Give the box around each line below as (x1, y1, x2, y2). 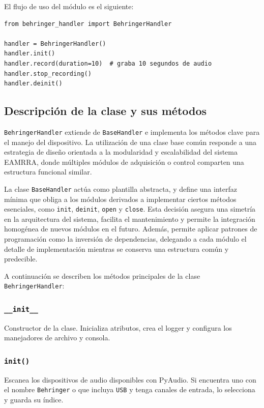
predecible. (4, 253, 38, 264)
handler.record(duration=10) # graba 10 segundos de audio (4, 60, 212, 67)
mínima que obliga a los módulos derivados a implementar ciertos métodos (4, 193, 237, 204)
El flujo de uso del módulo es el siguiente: (4, 1, 134, 11)
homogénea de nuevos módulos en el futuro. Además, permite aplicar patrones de (4, 223, 257, 234)
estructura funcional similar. (4, 166, 92, 177)
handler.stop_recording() (4, 70, 92, 77)
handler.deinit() (4, 80, 63, 88)
